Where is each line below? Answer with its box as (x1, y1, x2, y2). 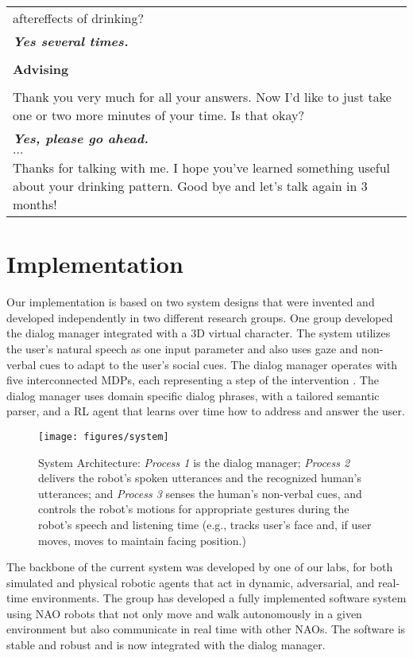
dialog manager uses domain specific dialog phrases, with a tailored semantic (6, 387, 380, 403)
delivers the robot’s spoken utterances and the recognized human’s (38, 469, 361, 486)
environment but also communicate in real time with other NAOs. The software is (6, 621, 406, 637)
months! (13, 195, 57, 213)
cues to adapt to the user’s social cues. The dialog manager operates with (40, 356, 398, 372)
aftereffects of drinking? (13, 9, 145, 27)
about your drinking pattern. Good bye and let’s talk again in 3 (13, 177, 368, 195)
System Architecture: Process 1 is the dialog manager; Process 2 (38, 454, 350, 470)
